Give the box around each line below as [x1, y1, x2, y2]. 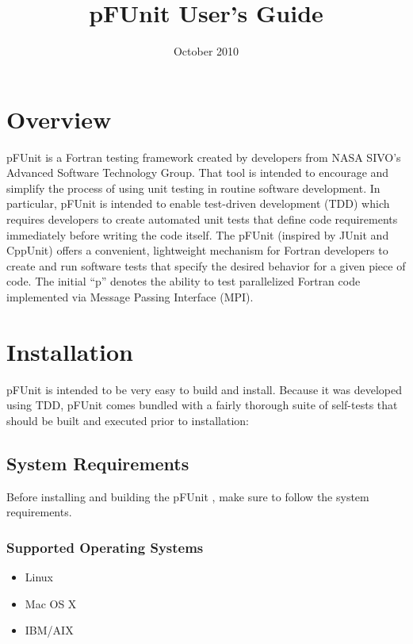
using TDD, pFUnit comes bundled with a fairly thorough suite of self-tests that [6, 397, 398, 413]
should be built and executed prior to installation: [6, 412, 249, 428]
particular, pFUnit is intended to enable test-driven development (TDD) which [6, 195, 390, 212]
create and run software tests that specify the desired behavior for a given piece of [6, 257, 406, 274]
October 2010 [173, 43, 239, 59]
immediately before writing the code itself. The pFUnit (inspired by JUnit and [6, 226, 389, 243]
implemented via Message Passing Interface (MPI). [6, 289, 254, 305]
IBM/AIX [25, 622, 74, 638]
